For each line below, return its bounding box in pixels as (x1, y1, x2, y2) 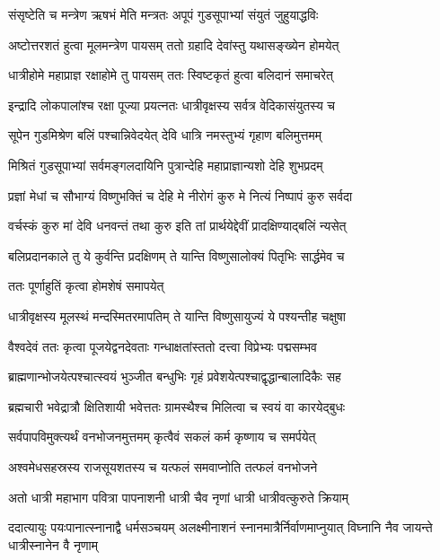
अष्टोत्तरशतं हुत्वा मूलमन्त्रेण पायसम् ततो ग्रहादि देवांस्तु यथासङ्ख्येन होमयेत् (8, 35, 339, 54)
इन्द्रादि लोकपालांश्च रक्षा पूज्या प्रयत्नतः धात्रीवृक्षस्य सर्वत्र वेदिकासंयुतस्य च (8, 95, 336, 114)
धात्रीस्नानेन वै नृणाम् (8, 535, 98, 554)
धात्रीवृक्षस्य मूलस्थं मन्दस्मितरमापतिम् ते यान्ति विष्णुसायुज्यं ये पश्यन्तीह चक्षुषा (8, 306, 346, 325)
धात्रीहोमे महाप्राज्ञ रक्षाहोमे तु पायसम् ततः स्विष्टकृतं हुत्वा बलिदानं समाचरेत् (8, 66, 333, 84)
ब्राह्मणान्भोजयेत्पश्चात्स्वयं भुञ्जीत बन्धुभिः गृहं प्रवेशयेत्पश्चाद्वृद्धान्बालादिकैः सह (8, 367, 341, 386)
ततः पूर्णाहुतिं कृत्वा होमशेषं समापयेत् (8, 276, 164, 295)
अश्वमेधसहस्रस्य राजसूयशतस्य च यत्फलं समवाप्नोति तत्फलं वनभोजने (8, 457, 318, 476)
